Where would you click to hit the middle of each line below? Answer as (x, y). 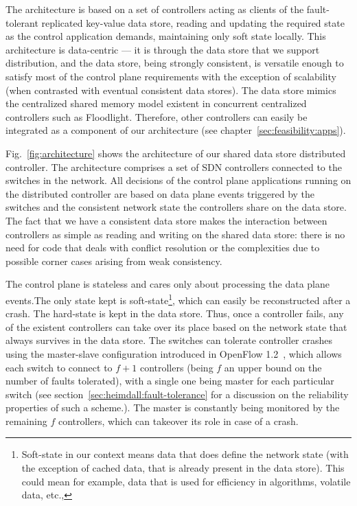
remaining (26, 421)
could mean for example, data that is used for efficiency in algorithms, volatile (186, 481)
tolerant (22, 22)
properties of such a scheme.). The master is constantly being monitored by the (173, 407)
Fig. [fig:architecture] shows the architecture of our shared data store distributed (176, 153)
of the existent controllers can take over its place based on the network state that (176, 326)
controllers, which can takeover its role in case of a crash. (178, 421)
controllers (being (176, 367)
